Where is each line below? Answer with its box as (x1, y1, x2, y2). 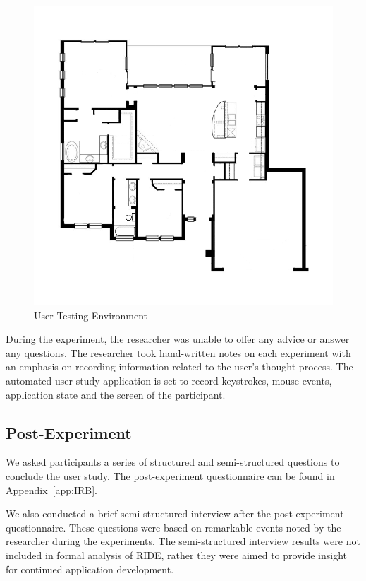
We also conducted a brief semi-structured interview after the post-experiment (6, 506, 344, 521)
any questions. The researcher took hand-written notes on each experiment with (6, 345, 351, 360)
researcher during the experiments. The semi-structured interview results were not (6, 534, 360, 548)
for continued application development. (6, 561, 174, 576)
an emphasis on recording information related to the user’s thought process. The (6, 359, 353, 374)
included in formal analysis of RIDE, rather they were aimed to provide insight (6, 547, 348, 562)
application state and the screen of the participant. (6, 387, 226, 401)
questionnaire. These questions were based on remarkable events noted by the (6, 520, 341, 534)
